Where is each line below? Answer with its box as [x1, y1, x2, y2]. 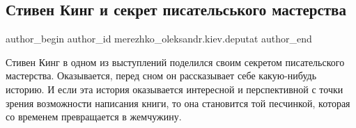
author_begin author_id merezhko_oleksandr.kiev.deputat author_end [6, 31, 312, 46]
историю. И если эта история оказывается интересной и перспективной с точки [6, 81, 343, 96]
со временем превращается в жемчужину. [6, 109, 182, 124]
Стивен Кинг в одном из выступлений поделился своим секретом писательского [6, 54, 345, 69]
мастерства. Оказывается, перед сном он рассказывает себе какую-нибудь [6, 68, 317, 83]
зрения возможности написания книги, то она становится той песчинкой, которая [6, 95, 350, 110]
